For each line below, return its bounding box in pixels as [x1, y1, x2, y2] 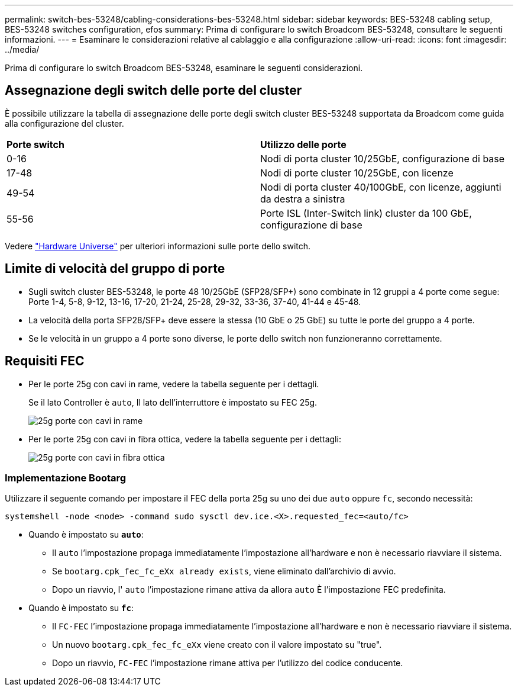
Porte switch [7, 138, 64, 150]
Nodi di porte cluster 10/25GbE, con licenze [260, 166, 454, 179]
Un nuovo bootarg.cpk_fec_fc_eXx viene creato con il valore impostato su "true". [52, 639, 382, 650]
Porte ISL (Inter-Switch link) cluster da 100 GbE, [260, 207, 472, 219]
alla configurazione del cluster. [5, 118, 124, 128]
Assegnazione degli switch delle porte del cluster [5, 83, 302, 98]
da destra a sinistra [260, 192, 345, 205]
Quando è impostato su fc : [28, 603, 134, 613]
